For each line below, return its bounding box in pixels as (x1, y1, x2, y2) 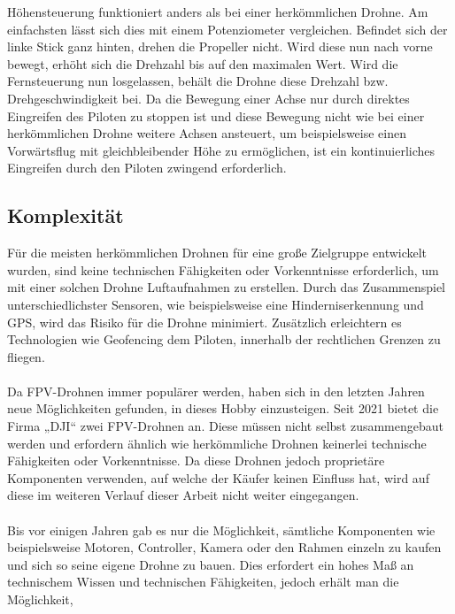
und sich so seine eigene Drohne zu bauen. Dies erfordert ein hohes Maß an (7, 555, 414, 573)
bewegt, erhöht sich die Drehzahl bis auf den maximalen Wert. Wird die (7, 54, 398, 73)
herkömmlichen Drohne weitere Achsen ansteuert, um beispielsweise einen (7, 124, 407, 142)
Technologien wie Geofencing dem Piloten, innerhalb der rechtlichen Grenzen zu (7, 330, 441, 349)
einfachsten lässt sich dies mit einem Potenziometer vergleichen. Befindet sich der (7, 19, 448, 38)
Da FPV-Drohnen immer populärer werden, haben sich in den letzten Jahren (7, 381, 425, 400)
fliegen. (7, 347, 45, 365)
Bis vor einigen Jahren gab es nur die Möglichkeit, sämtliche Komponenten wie (7, 520, 436, 539)
